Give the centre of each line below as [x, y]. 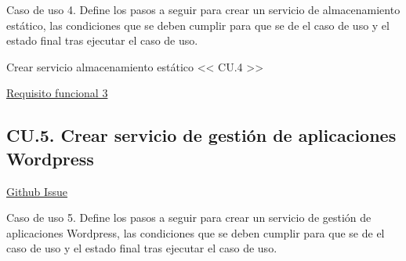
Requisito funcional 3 [57, 93]
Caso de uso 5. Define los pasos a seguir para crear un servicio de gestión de [189, 217]
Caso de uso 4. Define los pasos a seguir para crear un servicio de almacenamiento [203, 9]
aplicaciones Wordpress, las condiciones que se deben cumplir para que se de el [196, 232]
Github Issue [37, 191]
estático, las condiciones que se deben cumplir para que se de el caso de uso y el [198, 25]
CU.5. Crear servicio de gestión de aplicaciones [201, 135]
